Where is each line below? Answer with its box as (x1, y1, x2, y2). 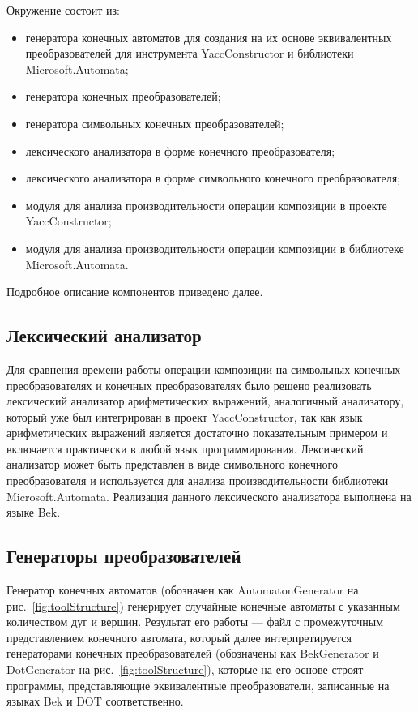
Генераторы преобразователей (6, 543, 241, 568)
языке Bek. (6, 504, 61, 521)
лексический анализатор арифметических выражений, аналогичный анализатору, (6, 392, 404, 410)
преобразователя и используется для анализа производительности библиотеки (6, 472, 389, 489)
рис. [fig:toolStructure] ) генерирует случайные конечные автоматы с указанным (6, 597, 400, 614)
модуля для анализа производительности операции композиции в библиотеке (25, 239, 404, 256)
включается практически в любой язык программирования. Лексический (6, 440, 364, 457)
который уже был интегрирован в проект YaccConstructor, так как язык (6, 408, 363, 425)
